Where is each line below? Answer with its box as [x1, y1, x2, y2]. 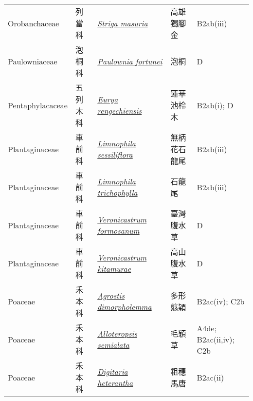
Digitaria [97, 366, 128, 377]
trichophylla [97, 187, 138, 198]
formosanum [97, 225, 140, 236]
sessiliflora [97, 149, 133, 160]
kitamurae [97, 263, 131, 274]
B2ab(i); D [197, 99, 234, 111]
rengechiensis [97, 105, 142, 116]
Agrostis [97, 290, 125, 301]
